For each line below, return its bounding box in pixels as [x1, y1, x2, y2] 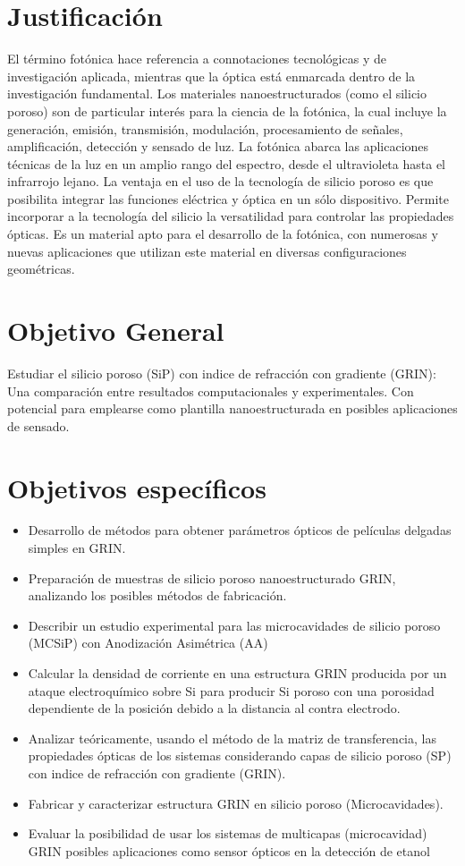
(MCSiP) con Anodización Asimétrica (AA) [28, 633, 268, 652]
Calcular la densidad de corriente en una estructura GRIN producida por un [28, 664, 447, 683]
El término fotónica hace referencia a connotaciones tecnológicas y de [7, 49, 386, 68]
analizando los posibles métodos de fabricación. [28, 586, 287, 605]
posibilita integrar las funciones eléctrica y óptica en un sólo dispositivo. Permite [7, 189, 449, 208]
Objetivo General [7, 312, 224, 349]
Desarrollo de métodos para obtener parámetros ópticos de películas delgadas [28, 521, 452, 539]
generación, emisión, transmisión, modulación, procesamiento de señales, [7, 119, 403, 138]
